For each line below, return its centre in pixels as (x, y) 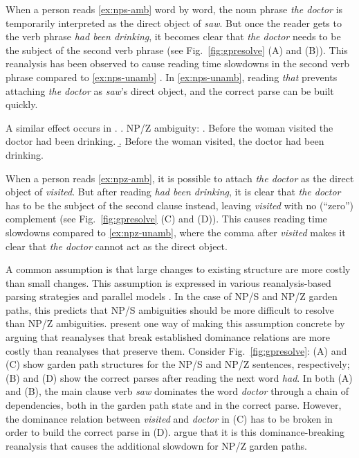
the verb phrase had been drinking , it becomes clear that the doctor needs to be (173, 36)
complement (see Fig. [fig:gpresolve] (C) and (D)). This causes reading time (166, 219)
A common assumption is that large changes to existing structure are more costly (178, 269)
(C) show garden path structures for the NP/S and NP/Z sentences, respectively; (178, 364)
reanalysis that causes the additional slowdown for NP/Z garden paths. (156, 445)
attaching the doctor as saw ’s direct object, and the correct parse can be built (170, 90)
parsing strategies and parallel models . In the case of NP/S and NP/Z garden (172, 296)
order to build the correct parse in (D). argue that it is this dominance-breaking (175, 432)
